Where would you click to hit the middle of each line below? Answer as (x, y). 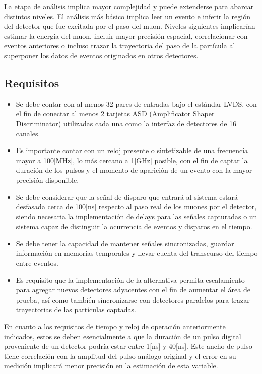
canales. (28, 133)
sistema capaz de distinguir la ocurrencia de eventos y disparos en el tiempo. (134, 226)
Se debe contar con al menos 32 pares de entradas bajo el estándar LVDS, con (136, 103)
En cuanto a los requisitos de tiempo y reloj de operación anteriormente (115, 326)
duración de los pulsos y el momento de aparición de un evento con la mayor (134, 170)
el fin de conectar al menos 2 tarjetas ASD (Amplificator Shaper (115, 114)
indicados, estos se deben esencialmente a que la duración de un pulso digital (123, 336)
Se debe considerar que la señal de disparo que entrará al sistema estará (127, 197)
